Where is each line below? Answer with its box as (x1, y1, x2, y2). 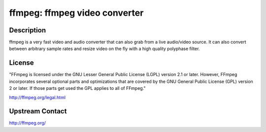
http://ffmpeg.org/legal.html (9, 94, 66, 100)
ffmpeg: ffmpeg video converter (9, 7, 144, 18)
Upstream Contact (9, 107, 67, 115)
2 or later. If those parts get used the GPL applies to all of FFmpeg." (9, 85, 146, 91)
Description (9, 26, 46, 34)
